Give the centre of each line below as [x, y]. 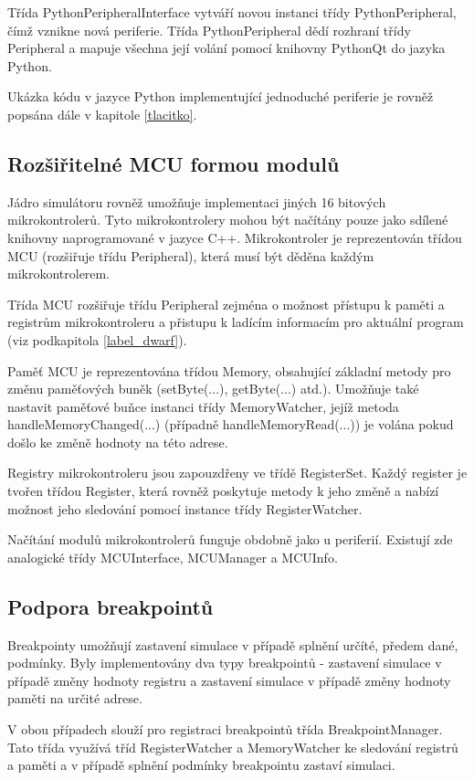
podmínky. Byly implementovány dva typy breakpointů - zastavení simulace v [225, 663]
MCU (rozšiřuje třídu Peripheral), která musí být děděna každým [191, 255]
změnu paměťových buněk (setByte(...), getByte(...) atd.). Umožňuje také [213, 389]
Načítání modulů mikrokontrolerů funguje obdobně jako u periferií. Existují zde [230, 539]
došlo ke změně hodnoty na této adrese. [118, 442]
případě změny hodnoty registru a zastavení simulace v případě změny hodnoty [229, 680]
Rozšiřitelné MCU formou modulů [174, 163]
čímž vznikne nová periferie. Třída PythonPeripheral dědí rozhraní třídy [209, 30]
